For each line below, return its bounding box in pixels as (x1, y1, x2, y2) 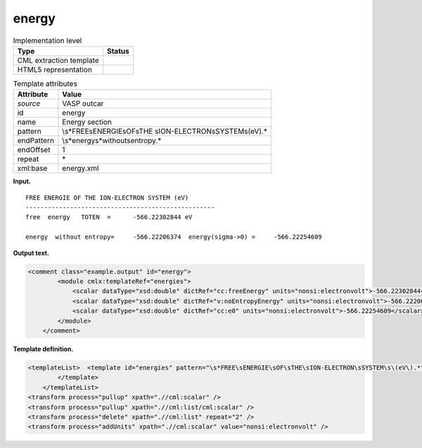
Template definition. (13, 344, 74, 353)
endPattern (17, 136, 54, 146)
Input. (13, 177, 31, 186)
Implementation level (13, 35, 82, 45)
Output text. (13, 249, 49, 257)
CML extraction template (17, 55, 99, 65)
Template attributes (13, 79, 77, 89)
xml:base (17, 163, 48, 173)
